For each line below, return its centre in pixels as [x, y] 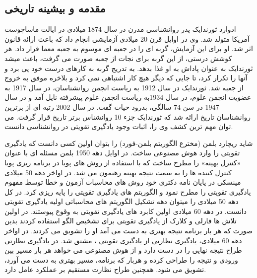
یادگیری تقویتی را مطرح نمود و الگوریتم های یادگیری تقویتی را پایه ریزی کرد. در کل [128, 191]
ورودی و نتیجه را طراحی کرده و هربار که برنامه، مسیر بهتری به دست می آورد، [121, 259]
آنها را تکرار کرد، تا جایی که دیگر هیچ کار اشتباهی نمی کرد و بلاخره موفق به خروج [126, 78]
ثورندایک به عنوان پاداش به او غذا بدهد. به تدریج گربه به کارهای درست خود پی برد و [129, 68]
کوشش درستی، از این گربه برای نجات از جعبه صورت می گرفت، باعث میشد [118, 58]
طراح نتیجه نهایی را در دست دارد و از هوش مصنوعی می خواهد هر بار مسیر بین [123, 250]
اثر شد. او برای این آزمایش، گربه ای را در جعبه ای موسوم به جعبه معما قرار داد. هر [129, 48]
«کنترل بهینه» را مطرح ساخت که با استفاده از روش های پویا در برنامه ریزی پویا [123, 162]
